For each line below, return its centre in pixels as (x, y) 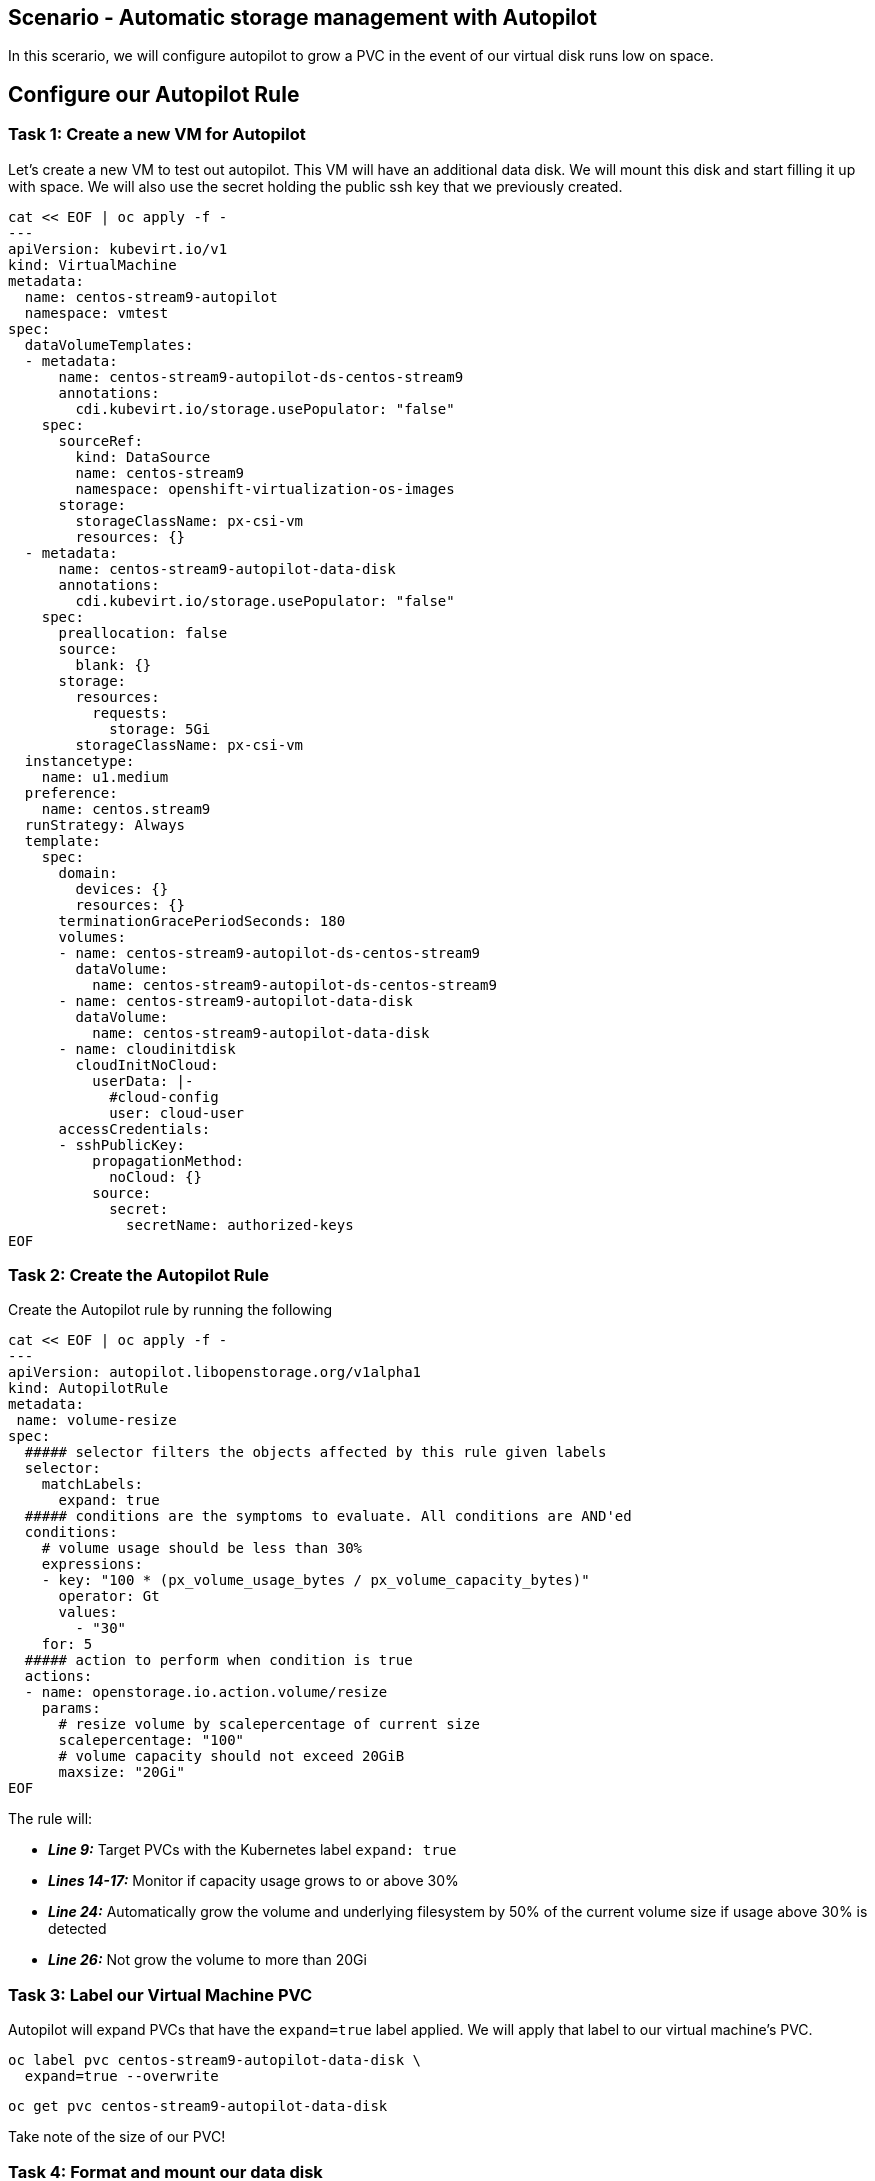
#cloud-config (164, 1096)
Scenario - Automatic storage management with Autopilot (302, 17)
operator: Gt (109, 1596)
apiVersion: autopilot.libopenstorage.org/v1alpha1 (215, 1372)
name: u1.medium (105, 776)
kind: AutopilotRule (88, 1388)
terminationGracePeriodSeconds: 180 (202, 920)
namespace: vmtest (96, 312)
